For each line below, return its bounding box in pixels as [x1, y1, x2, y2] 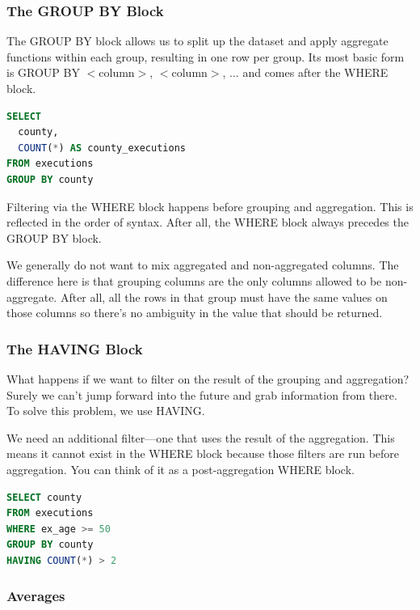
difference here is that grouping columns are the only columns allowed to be [6, 272, 382, 289]
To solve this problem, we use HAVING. [6, 402, 205, 419]
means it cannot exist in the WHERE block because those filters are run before [6, 445, 400, 462]
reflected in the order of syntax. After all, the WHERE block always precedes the [6, 214, 409, 231]
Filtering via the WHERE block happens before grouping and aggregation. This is [6, 197, 414, 214]
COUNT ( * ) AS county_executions [18, 142, 186, 154]
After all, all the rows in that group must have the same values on [60, 288, 388, 305]
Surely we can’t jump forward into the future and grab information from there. [6, 386, 397, 403]
